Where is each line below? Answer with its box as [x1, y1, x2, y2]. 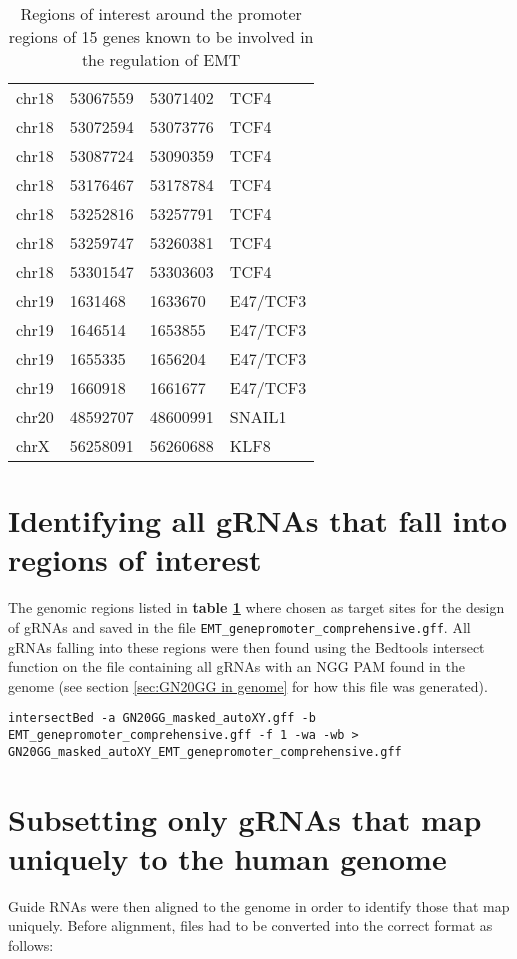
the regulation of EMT [81, 48, 241, 71]
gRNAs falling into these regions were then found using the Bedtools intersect [8, 636, 485, 657]
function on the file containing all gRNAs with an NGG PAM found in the [8, 656, 465, 677]
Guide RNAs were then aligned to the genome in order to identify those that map [8, 895, 510, 916]
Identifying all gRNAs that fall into [8, 500, 508, 541]
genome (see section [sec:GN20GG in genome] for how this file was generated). [8, 675, 488, 696]
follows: [8, 934, 54, 955]
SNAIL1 [229, 405, 287, 428]
